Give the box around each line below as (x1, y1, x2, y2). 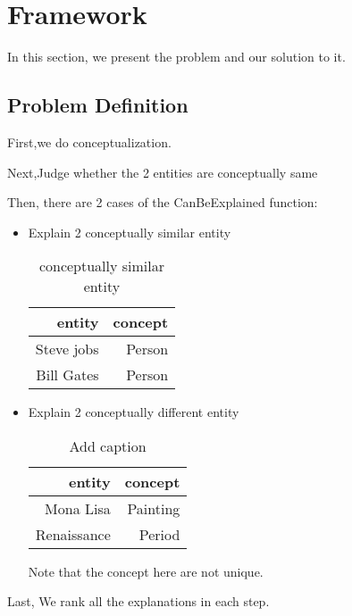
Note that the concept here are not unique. (28, 562, 264, 580)
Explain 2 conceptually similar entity (28, 222, 231, 241)
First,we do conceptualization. (7, 132, 172, 151)
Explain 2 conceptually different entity (28, 403, 239, 421)
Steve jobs (35, 338, 99, 360)
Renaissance (35, 523, 111, 545)
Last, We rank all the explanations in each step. (7, 592, 270, 611)
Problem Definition (7, 91, 189, 119)
